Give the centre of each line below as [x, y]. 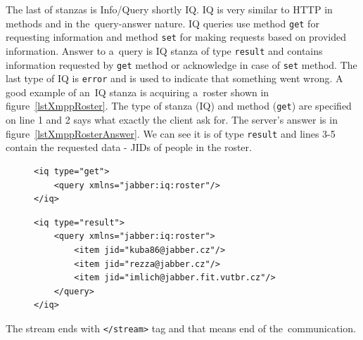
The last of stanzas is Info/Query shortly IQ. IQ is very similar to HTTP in [169, 9]
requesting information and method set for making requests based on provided [176, 37]
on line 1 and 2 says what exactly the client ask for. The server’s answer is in [172, 120]
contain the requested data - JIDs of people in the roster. [129, 147]
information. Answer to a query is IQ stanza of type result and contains [164, 50]
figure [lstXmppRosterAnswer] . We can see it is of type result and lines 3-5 [171, 133]
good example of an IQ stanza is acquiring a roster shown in [138, 92]
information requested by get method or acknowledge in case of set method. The [181, 64]
